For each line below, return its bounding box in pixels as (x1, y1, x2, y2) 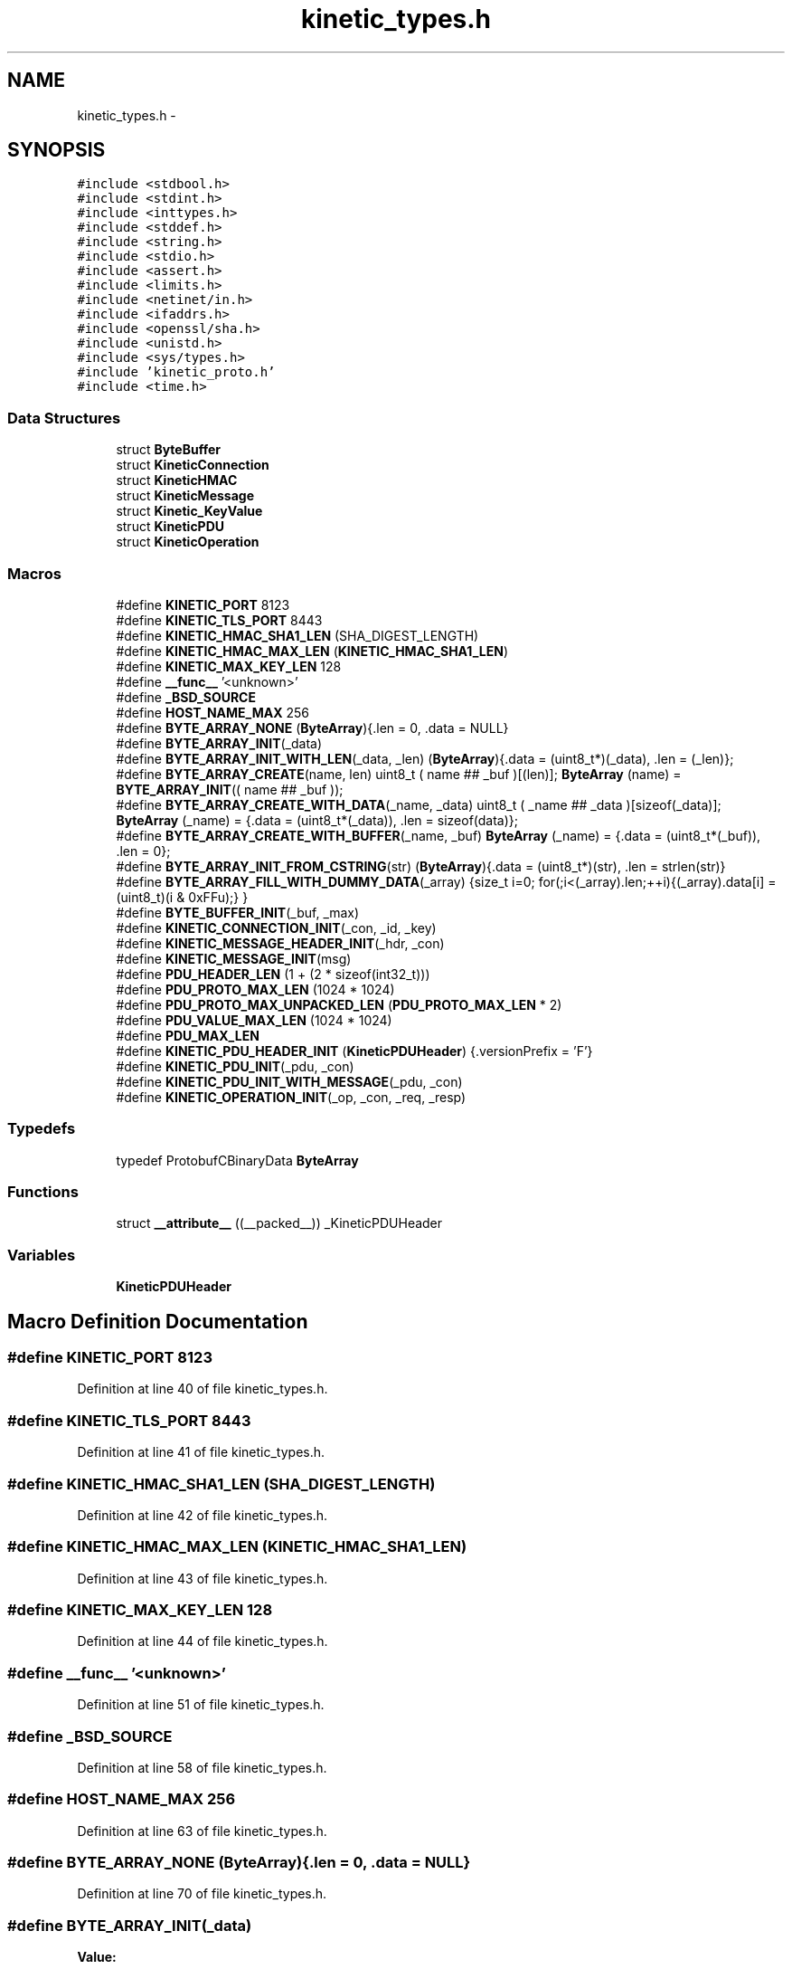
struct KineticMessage (116, 488, 254, 504)
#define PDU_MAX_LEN (116, 1027, 259, 1043)
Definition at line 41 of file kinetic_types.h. (77, 1444, 325, 1460)
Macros (7, 564, 61, 583)
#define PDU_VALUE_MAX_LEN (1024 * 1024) (116, 1012, 392, 1028)
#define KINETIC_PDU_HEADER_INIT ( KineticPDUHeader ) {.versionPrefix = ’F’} (116, 1042, 593, 1059)
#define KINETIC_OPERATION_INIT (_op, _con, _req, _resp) (116, 1089, 467, 1105)
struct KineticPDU (116, 518, 225, 535)
